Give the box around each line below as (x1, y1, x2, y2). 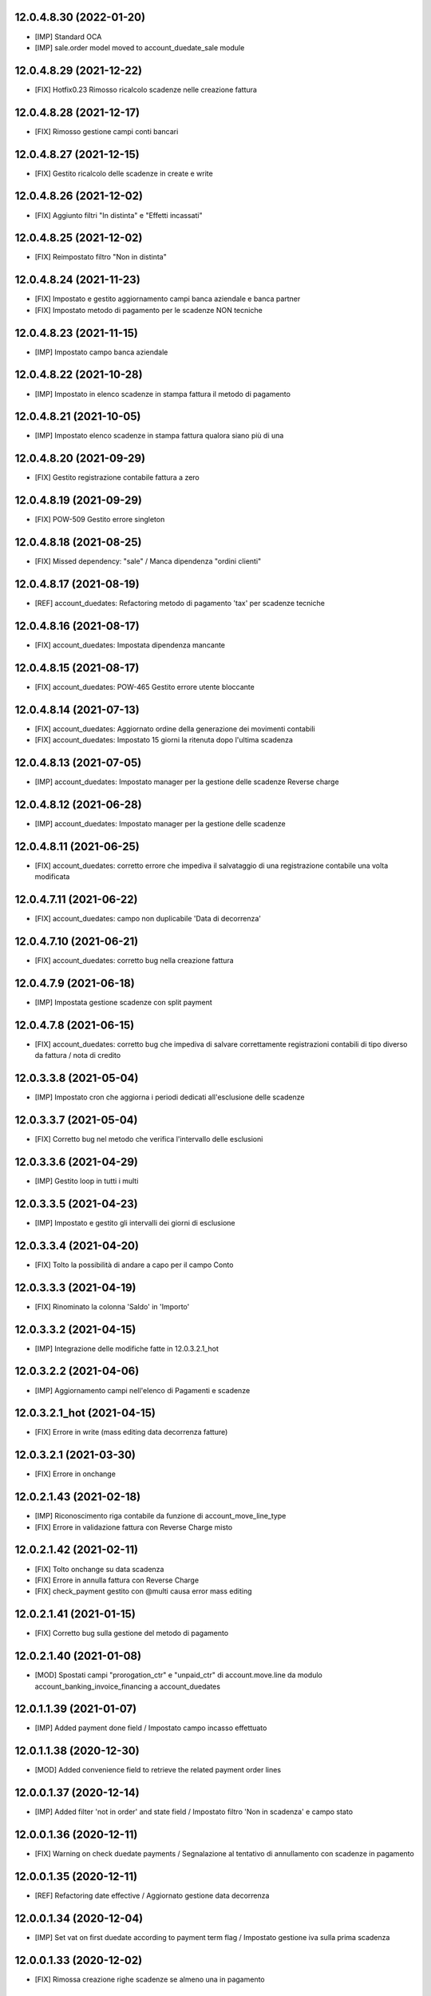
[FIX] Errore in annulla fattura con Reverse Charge (34, 1575, 200, 1585)
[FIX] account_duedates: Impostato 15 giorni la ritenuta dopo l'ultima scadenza (34, 735, 293, 745)
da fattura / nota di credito (34, 1051, 121, 1060)
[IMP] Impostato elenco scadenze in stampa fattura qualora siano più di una (34, 431, 284, 441)
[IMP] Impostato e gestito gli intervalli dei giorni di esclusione (34, 1218, 235, 1227)
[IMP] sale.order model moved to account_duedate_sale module (34, 42, 245, 52)
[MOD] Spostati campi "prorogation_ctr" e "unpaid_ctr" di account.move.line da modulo (34, 1670, 322, 1680)
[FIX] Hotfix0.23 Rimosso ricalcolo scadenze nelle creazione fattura (34, 85, 257, 94)
